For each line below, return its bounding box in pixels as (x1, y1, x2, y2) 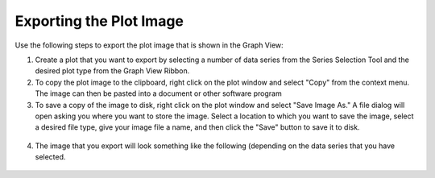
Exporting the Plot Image (14, 12, 184, 30)
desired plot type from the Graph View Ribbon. (35, 66, 190, 76)
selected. (35, 152, 66, 162)
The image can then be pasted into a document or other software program (35, 89, 282, 98)
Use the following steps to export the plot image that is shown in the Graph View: (14, 40, 284, 50)
